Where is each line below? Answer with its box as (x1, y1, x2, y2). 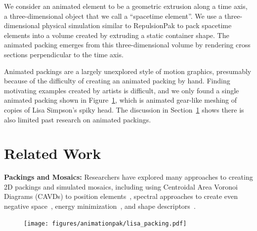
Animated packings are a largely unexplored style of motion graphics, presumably (4, 66, 252, 76)
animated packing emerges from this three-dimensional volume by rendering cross (4, 39, 251, 50)
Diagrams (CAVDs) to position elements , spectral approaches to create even (4, 191, 238, 201)
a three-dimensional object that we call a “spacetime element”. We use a (4, 10, 222, 21)
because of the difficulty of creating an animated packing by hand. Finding (4, 76, 230, 86)
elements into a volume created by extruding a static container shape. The (4, 30, 229, 40)
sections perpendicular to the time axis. (4, 49, 124, 59)
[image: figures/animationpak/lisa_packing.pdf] (24, 220, 187, 227)
